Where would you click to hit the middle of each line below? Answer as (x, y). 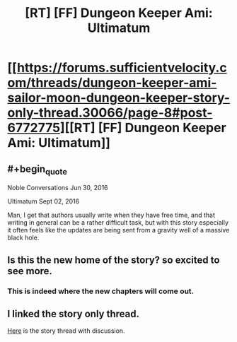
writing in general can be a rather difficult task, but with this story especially (118, 223)
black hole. (23, 237)
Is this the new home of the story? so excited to (114, 260)
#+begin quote (37, 170)
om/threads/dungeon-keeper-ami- (112, 83)
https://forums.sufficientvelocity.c (122, 68)
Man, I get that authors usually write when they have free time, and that (111, 215)
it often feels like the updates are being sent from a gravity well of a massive (118, 230)
